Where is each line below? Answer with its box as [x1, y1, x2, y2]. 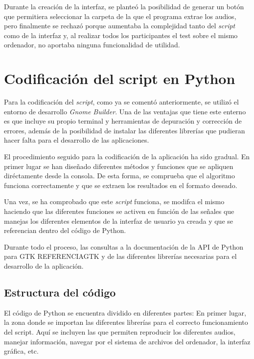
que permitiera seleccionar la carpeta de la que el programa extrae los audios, [4, 11, 236, 21]
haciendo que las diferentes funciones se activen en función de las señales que [4, 206, 234, 216]
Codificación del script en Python [4, 68, 235, 88]
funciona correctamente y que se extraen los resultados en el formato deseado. [4, 180, 237, 190]
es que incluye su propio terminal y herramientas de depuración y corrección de [4, 116, 242, 126]
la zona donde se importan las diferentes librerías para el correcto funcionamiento [4, 317, 248, 327]
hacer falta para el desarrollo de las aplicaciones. [4, 135, 149, 145]
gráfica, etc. [4, 346, 39, 356]
